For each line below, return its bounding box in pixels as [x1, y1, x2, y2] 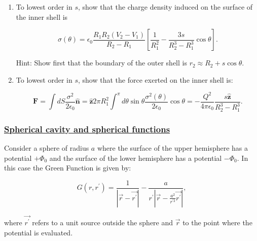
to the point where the [182, 217, 252, 227]
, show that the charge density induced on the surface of [78, 2, 253, 12]
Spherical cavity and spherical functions [4, 122, 170, 135]
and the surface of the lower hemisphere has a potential [49, 152, 222, 163]
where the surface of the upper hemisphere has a [97, 142, 248, 153]
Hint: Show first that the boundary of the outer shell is [16, 57, 187, 68]
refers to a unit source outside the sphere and [32, 217, 173, 227]
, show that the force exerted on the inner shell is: [78, 74, 233, 85]
